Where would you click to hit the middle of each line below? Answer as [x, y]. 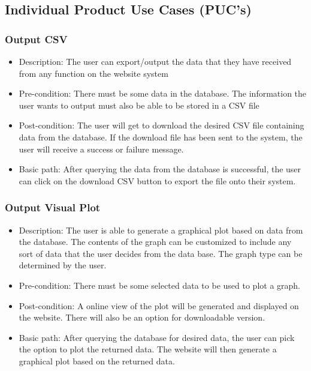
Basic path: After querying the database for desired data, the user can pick [157, 337]
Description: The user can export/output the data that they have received [155, 61]
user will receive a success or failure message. [101, 149]
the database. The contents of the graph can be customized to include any [155, 242]
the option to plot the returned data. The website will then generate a [148, 349]
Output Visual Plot [53, 207]
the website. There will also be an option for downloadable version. [142, 317]
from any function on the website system [93, 73]
